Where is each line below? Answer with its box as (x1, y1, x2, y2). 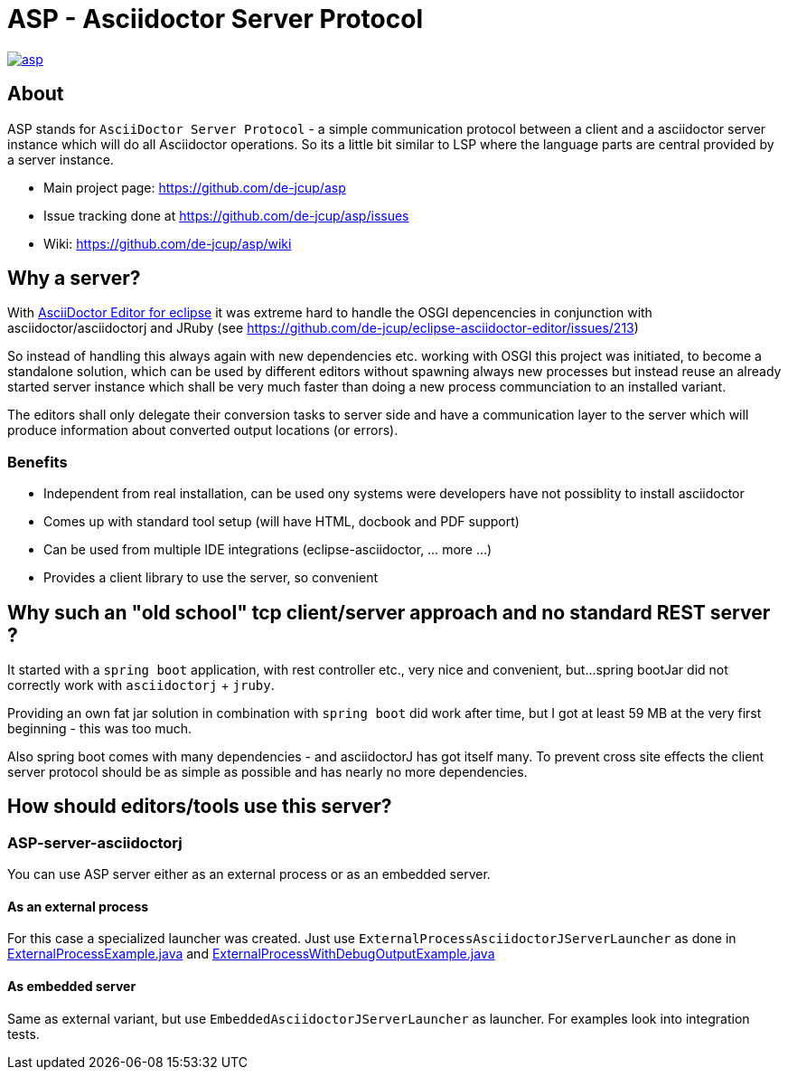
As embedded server (7, 978, 136, 995)
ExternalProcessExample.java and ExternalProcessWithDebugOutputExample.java (7, 946, 495, 962)
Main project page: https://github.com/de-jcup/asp (43, 179, 346, 195)
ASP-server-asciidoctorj (7, 833, 183, 852)
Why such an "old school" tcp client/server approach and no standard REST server (7, 600, 771, 624)
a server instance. (7, 151, 114, 167)
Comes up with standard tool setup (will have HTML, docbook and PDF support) (43, 514, 520, 530)
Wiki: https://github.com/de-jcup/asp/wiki (43, 235, 292, 251)
